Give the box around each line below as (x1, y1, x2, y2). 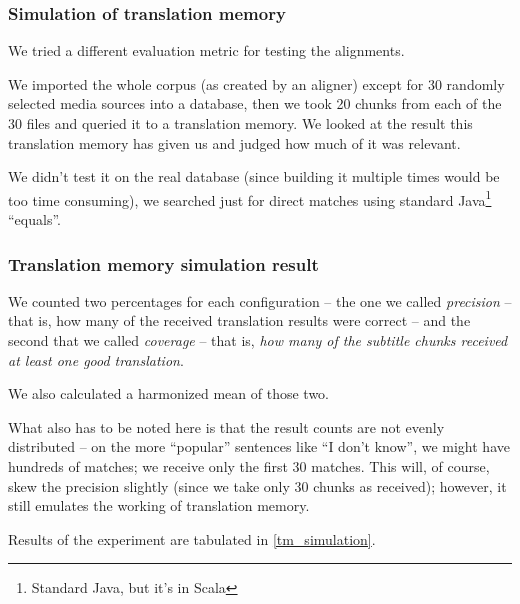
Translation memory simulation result (8, 251, 319, 276)
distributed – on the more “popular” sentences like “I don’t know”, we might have (8, 436, 510, 457)
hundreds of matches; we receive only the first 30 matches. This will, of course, (8, 456, 490, 476)
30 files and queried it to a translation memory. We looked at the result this (8, 113, 473, 133)
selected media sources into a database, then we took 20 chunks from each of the (8, 93, 502, 114)
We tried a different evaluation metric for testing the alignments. (8, 40, 405, 61)
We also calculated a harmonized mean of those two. (8, 383, 329, 404)
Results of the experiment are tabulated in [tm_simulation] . (8, 528, 376, 549)
